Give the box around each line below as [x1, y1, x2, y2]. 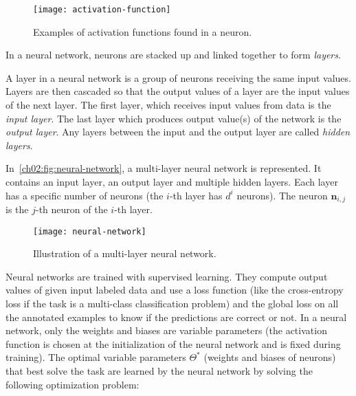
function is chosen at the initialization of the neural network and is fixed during [5, 336, 341, 351]
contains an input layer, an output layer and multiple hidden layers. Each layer [5, 175, 338, 188]
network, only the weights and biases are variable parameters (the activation [5, 323, 327, 338]
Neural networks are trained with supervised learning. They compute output [5, 269, 328, 283]
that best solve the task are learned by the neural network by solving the [5, 364, 313, 378]
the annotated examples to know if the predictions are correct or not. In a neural [5, 309, 347, 324]
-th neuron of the [35, 202, 108, 217]
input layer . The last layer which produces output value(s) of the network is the [5, 111, 342, 125]
